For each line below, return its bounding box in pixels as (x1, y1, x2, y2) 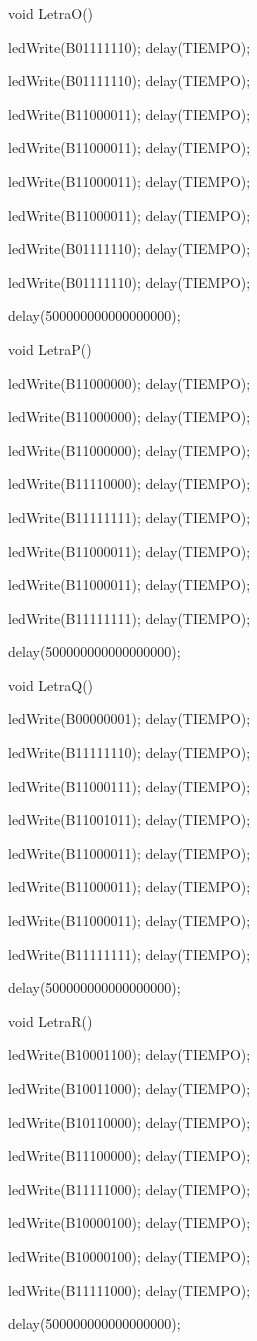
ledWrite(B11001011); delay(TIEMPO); (8, 809, 251, 830)
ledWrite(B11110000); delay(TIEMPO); (8, 473, 251, 494)
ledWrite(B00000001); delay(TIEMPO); (8, 708, 251, 729)
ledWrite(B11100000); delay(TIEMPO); (8, 1145, 251, 1166)
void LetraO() (8, 3, 94, 23)
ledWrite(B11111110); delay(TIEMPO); (8, 742, 251, 763)
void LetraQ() (8, 674, 94, 695)
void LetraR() (8, 1010, 93, 1031)
